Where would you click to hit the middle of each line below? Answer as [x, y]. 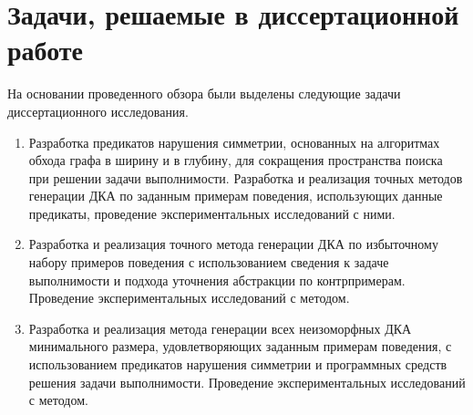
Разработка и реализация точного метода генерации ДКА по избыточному [233, 244]
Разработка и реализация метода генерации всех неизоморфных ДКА [220, 328]
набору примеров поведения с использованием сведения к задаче [209, 262]
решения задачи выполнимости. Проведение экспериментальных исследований [247, 382]
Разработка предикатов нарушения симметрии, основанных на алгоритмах [234, 142]
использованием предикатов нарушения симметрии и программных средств [238, 364]
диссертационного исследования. [98, 111]
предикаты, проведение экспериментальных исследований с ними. [212, 213]
